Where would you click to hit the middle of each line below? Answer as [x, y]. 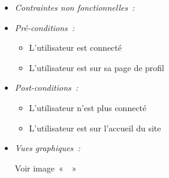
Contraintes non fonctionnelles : [75, 7]
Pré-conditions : [45, 27]
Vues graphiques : [47, 148]
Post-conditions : [46, 88]
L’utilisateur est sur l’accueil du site [95, 128]
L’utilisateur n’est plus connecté [88, 107]
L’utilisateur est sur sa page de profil [96, 67]
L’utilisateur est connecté [75, 47]
